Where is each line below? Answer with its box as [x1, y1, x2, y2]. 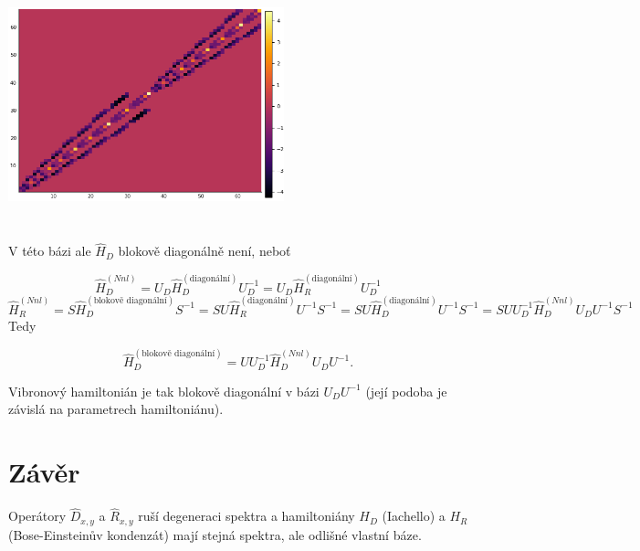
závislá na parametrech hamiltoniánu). [8, 399, 224, 419]
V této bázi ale [8, 241, 91, 260]
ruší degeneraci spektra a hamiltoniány [138, 506, 355, 525]
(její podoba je [365, 381, 447, 400]
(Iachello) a [382, 506, 446, 525]
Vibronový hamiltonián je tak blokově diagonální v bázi [8, 381, 320, 400]
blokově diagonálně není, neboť [118, 241, 291, 260]
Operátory [8, 506, 67, 525]
